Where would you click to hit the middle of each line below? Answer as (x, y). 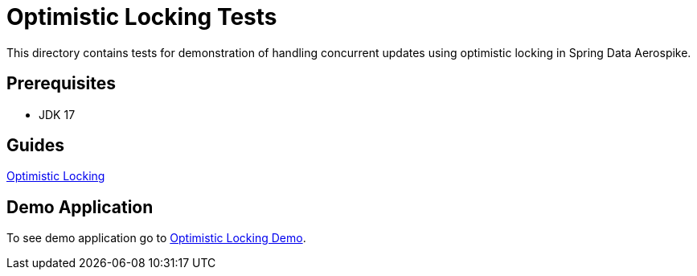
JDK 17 (57, 114)
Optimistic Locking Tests (142, 17)
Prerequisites (61, 84)
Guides (36, 146)
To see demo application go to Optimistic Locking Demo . (156, 238)
